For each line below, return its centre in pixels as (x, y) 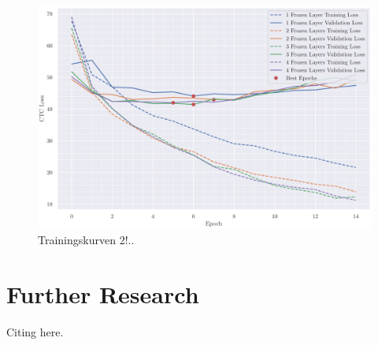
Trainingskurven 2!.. (86, 239)
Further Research (103, 293)
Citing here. (35, 331)
